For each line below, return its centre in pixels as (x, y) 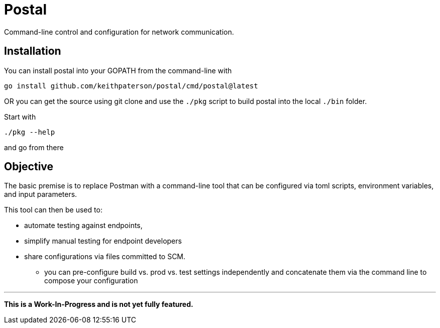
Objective (29, 167)
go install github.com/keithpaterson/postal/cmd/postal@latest (131, 86)
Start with (20, 117)
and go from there (34, 147)
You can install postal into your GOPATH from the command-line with (118, 70)
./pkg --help (30, 132)
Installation (33, 51)
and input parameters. (41, 194)
